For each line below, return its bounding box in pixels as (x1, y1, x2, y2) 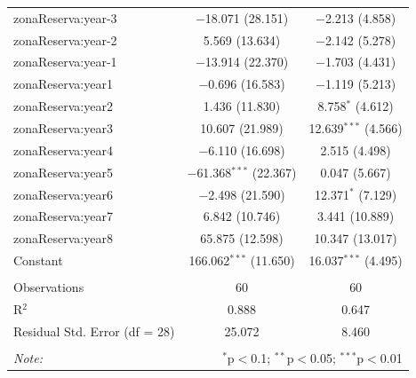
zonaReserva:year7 (13, 207, 113, 225)
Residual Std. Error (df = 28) (13, 321, 175, 340)
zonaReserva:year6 (13, 185, 113, 203)
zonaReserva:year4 (13, 140, 113, 159)
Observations (13, 278, 84, 296)
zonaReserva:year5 (13, 162, 113, 181)
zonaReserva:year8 (13, 229, 113, 248)
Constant (13, 251, 63, 270)
